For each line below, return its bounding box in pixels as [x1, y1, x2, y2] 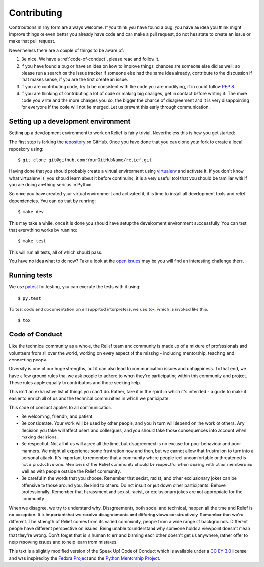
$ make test [18, 238, 46, 244]
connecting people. [9, 357, 48, 362]
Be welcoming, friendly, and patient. [21, 413, 94, 419]
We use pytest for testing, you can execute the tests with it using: [9, 284, 141, 290]
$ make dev [18, 209, 44, 215]
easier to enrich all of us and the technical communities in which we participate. [9, 395, 170, 401]
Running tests [9, 271, 53, 280]
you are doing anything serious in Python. [9, 182, 93, 188]
